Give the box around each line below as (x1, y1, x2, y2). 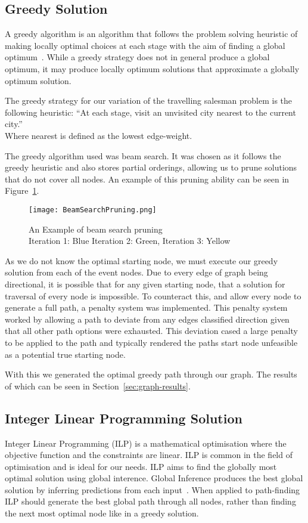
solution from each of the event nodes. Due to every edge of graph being (5, 266, 268, 278)
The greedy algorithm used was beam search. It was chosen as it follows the (5, 149, 281, 162)
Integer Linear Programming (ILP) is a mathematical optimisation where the (5, 437, 287, 449)
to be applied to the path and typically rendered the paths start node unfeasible (5, 336, 298, 348)
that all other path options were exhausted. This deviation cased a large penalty (5, 324, 298, 337)
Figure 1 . (5, 184, 39, 197)
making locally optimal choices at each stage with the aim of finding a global (5, 39, 285, 51)
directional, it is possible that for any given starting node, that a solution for (5, 277, 285, 290)
